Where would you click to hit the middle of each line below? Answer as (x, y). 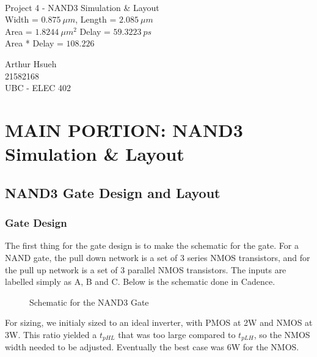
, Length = (96, 19)
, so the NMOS (282, 334)
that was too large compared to (177, 334)
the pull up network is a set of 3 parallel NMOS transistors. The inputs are (146, 269)
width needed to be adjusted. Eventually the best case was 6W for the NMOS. (152, 347)
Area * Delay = (34, 43)
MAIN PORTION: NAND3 (124, 129)
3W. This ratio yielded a (51, 334)
